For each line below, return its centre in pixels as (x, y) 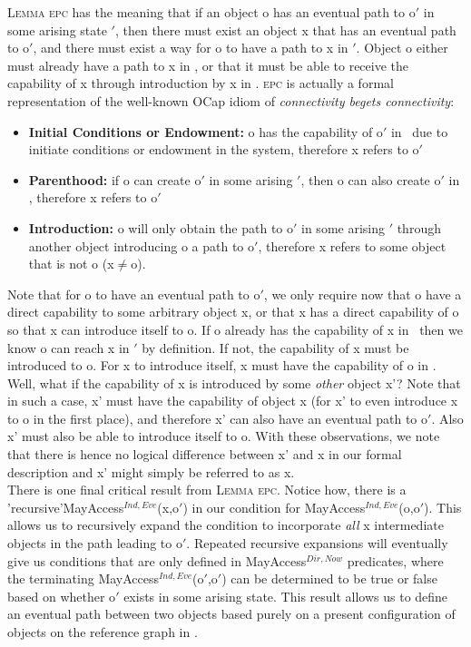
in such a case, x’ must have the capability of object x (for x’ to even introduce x (233, 401)
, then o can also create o (371, 179)
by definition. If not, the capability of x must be (275, 347)
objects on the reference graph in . (103, 632)
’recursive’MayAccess (66, 507)
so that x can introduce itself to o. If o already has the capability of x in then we (235, 329)
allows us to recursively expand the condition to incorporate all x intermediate (226, 525)
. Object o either (402, 48)
